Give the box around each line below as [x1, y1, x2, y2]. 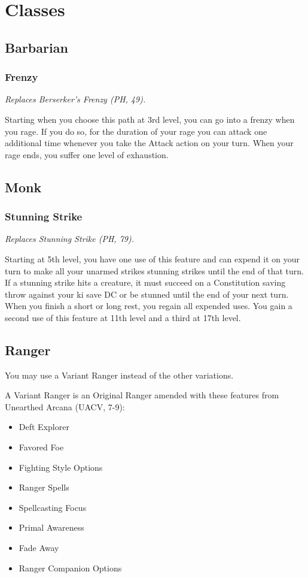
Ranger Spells [19, 481, 69, 494]
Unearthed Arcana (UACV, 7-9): [5, 400, 125, 413]
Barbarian [5, 38, 68, 56]
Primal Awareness [19, 521, 84, 534]
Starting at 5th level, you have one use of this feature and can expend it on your [5, 252, 300, 265]
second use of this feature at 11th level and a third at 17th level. [5, 311, 241, 323]
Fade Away [19, 541, 59, 554]
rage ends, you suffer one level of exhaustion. [5, 148, 169, 161]
